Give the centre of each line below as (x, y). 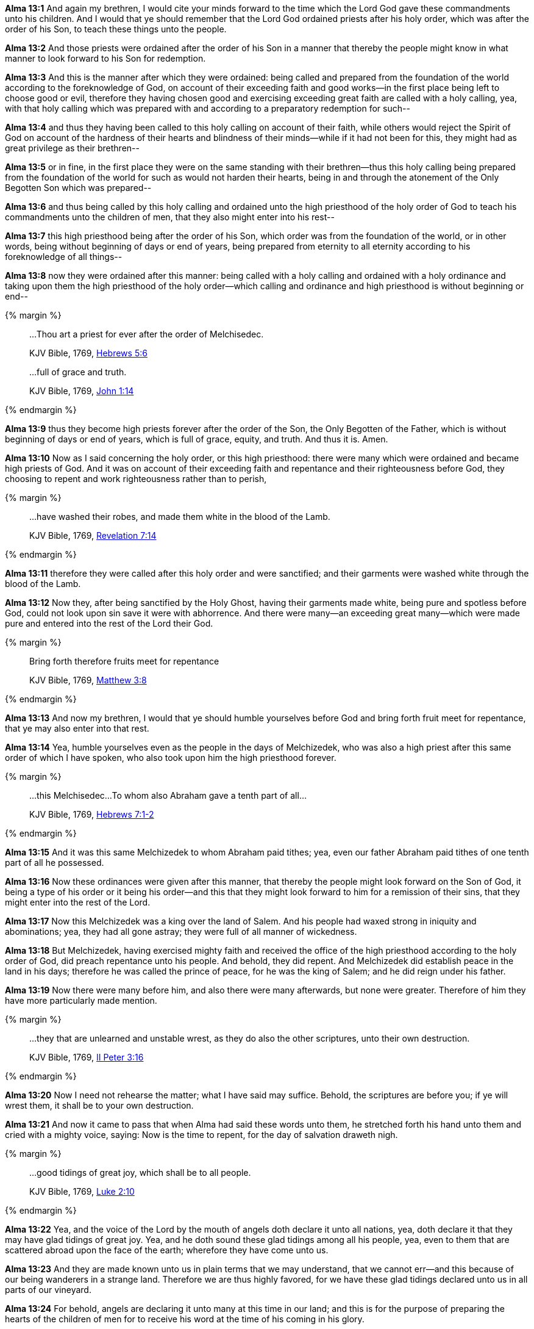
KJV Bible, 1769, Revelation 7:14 (93, 535)
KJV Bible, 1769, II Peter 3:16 (87, 1057)
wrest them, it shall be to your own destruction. (99, 1105)
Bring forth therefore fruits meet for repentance (124, 661)
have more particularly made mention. (81, 1000)
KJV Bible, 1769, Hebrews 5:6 (88, 353)
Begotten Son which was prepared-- (78, 188)
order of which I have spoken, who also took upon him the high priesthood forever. (171, 758)
